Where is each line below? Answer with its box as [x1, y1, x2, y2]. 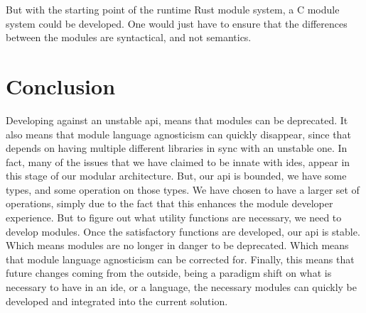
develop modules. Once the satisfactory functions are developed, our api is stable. [6, 224, 360, 238]
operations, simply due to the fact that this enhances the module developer [6, 196, 333, 211]
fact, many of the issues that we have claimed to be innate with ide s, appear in [6, 154, 350, 169]
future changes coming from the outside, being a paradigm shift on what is [6, 265, 332, 280]
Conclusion [6, 71, 116, 100]
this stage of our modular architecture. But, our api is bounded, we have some [6, 168, 347, 183]
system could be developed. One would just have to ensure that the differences [6, 16, 348, 31]
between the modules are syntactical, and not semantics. [6, 30, 252, 45]
